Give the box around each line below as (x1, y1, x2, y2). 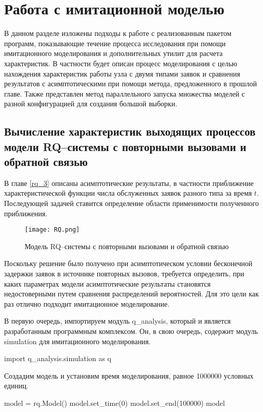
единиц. (4, 380, 29, 391)
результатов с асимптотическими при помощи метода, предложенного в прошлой (4, 78, 257, 89)
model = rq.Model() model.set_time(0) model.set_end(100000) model (4, 398, 225, 408)
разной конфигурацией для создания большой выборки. (4, 98, 177, 109)
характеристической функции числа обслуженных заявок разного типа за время (4, 188, 252, 198)
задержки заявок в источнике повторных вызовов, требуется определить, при (4, 268, 245, 279)
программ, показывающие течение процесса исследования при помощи (4, 38, 226, 48)
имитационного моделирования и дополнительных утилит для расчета (4, 48, 223, 59)
